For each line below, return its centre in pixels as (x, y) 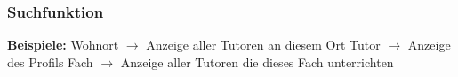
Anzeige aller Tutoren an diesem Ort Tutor (263, 45)
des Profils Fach (50, 62)
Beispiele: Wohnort (63, 45)
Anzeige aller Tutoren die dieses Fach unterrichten (257, 62)
